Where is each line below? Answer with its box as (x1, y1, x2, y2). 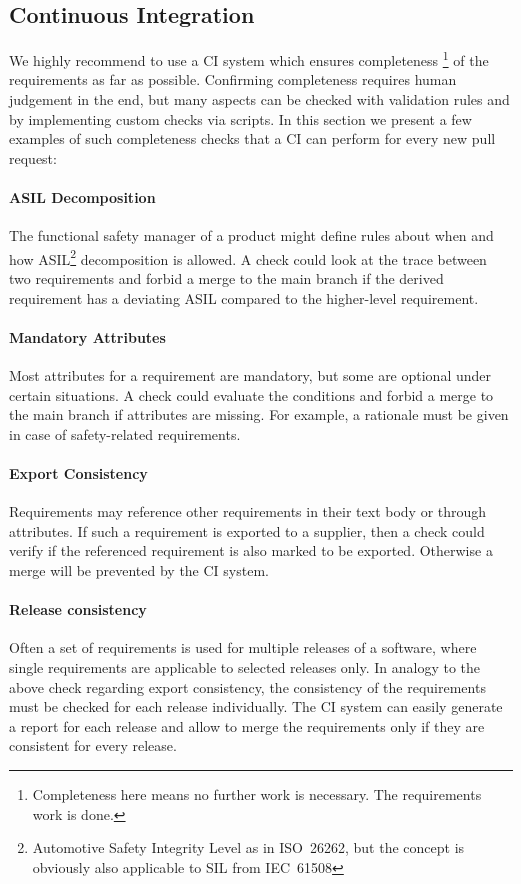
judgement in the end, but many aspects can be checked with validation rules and (9, 89, 510, 110)
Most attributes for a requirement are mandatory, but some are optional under (9, 365, 492, 386)
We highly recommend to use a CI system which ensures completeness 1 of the (9, 47, 489, 70)
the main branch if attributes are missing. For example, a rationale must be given (9, 404, 509, 425)
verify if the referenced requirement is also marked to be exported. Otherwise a (9, 540, 493, 561)
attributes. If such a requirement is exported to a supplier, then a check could (9, 520, 485, 541)
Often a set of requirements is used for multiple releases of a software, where (9, 637, 477, 658)
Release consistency (9, 599, 147, 620)
